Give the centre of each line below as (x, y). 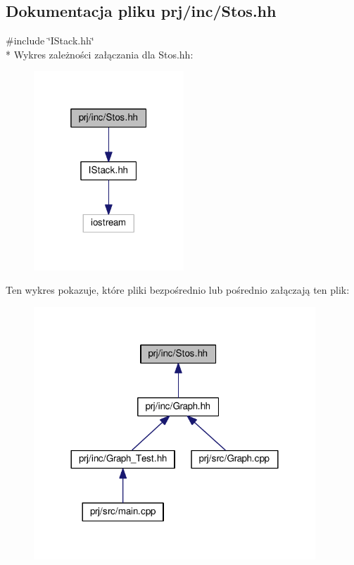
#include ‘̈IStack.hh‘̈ (50, 41)
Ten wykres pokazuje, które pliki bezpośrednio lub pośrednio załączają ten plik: (178, 290)
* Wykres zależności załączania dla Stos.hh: (100, 54)
